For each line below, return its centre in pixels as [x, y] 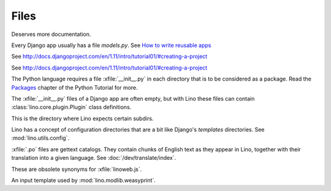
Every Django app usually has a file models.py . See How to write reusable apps [111, 45]
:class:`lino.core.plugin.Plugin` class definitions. [71, 107]
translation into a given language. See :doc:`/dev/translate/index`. [94, 158]
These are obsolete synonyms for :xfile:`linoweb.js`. [77, 169]
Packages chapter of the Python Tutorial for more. [74, 87]
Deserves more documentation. [51, 34]
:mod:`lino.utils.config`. [40, 138]
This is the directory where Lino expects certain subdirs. [82, 118]
